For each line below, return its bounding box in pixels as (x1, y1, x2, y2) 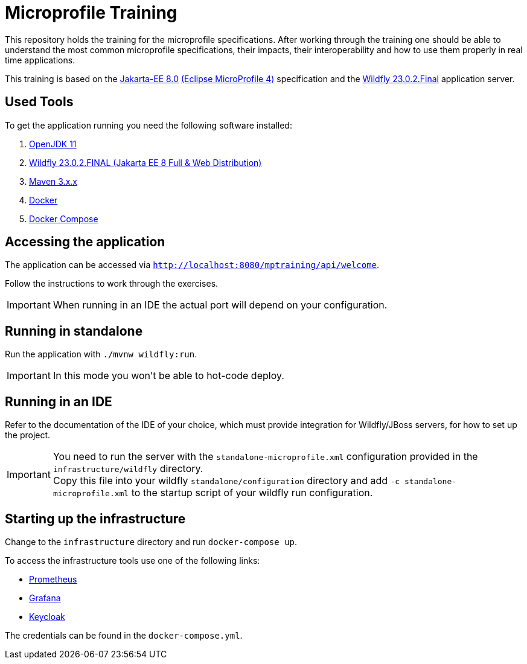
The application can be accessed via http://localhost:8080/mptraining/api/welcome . (5, 260, 380, 270)
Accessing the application (5, 234, 165, 250)
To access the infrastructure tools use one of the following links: (5, 555, 260, 566)
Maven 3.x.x (29, 176, 77, 187)
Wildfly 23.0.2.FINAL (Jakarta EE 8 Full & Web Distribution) (29, 157, 262, 168)
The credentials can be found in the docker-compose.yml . (5, 630, 243, 640)
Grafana (29, 592, 61, 603)
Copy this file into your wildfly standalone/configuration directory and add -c (53, 474, 400, 487)
